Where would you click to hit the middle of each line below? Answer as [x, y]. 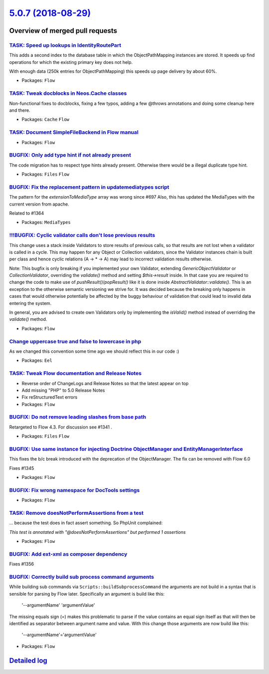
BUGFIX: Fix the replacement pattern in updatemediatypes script [89, 187]
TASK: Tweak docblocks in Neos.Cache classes [68, 93]
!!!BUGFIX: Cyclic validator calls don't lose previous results [82, 235]
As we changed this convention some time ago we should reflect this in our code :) [94, 351]
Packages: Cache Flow [46, 119]
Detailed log [28, 660]
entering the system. [30, 303]
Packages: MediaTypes [46, 223]
